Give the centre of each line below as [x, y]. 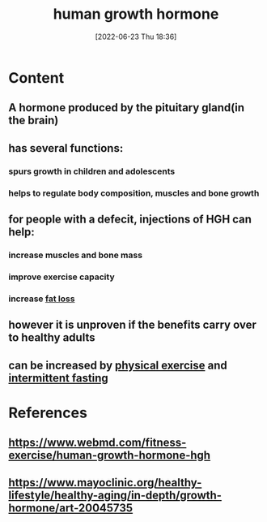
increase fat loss [42, 299]
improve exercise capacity [61, 277]
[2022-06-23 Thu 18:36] [136, 37]
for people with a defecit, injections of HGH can [130, 219]
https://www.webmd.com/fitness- [97, 443]
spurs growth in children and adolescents [92, 171]
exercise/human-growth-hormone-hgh [110, 455]
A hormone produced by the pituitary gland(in [127, 108]
